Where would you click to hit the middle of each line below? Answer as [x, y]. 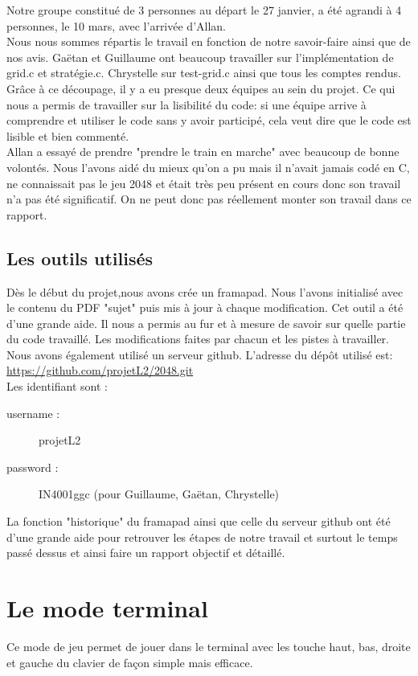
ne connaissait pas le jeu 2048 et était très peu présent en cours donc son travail [204, 183]
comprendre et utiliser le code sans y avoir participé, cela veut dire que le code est [209, 120]
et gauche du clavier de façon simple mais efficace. [130, 662]
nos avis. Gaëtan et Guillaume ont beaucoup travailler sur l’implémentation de [200, 57]
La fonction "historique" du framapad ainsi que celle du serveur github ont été [199, 521]
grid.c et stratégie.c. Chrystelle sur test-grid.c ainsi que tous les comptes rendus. [204, 73]
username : [33, 413]
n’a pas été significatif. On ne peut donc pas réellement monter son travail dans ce [209, 199]
